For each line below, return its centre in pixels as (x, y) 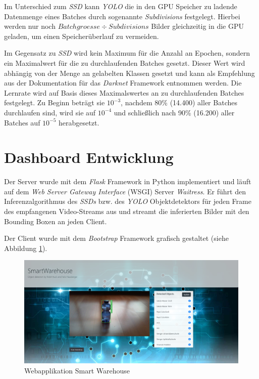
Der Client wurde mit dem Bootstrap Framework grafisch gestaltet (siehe (116, 238)
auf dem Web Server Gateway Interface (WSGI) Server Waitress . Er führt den (125, 191)
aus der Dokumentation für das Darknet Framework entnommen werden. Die (123, 83)
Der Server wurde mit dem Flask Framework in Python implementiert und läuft (128, 181)
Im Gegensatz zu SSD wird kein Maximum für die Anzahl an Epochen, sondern (127, 53)
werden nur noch (30, 26)
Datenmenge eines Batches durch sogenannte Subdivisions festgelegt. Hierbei (122, 16)
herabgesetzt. (79, 122)
